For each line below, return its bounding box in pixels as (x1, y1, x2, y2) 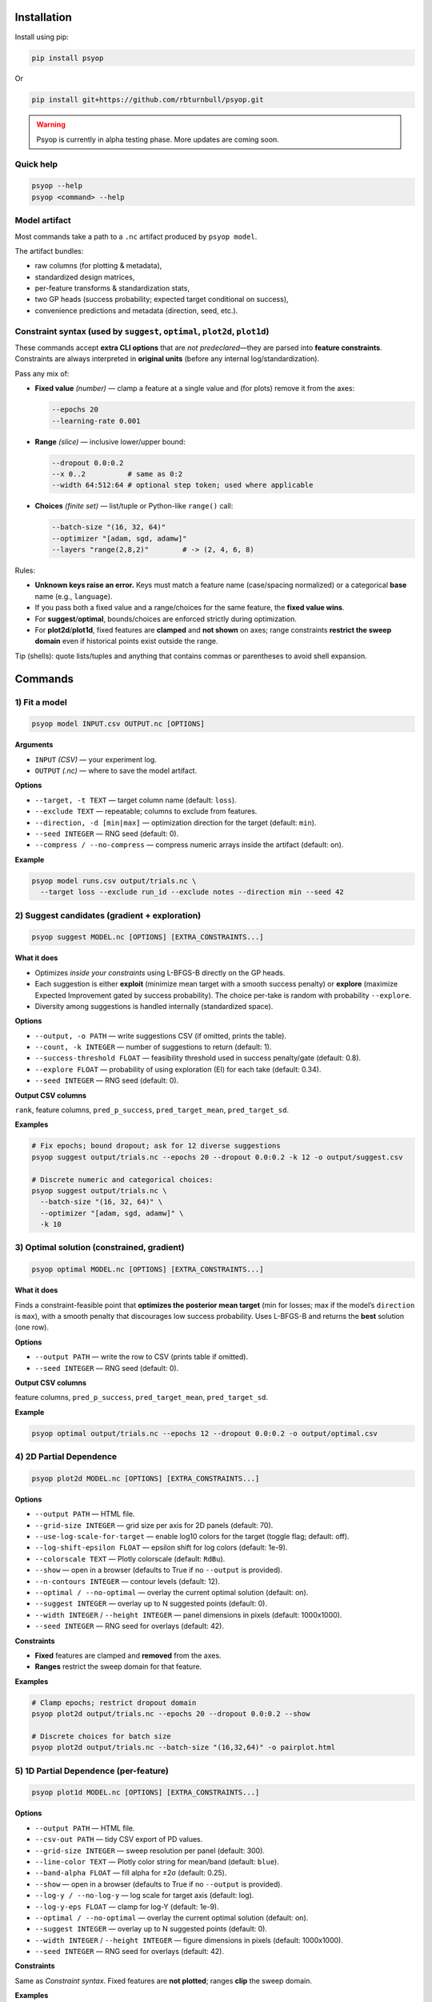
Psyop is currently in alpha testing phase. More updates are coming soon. (36, 135, 279, 144)
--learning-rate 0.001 (51, 416, 141, 425)
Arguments (14, 740, 54, 750)
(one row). (14, 1322, 50, 1333)
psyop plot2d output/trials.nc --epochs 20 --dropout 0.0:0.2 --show (31, 1710, 310, 1719)
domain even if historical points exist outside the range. (34, 637, 219, 646)
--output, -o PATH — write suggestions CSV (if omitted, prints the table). (34, 1031, 287, 1040)
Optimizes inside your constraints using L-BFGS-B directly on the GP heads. (34, 967, 286, 977)
